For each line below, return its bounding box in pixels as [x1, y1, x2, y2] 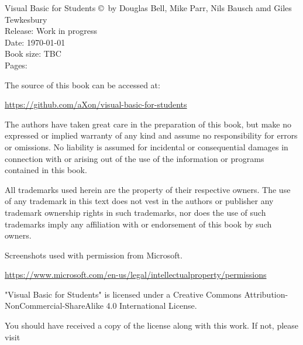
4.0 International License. [106, 299, 197, 312]
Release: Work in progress [5, 25, 98, 37]
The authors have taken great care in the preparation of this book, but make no [5, 118, 291, 130]
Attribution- [244, 288, 288, 300]
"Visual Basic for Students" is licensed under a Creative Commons [5, 288, 242, 300]
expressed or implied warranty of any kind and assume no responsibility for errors [5, 129, 298, 142]
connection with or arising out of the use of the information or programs [5, 152, 264, 164]
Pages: [5, 58, 27, 71]
